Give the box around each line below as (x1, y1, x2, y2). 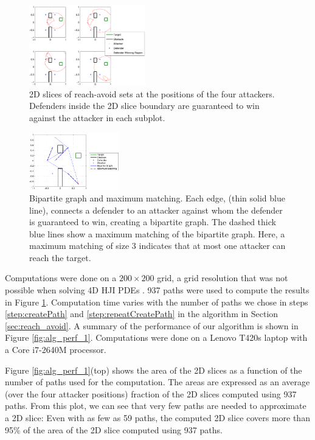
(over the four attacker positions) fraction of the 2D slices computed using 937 (5, 387, 297, 400)
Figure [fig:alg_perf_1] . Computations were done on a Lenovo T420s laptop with (5, 331, 308, 344)
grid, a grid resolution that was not (157, 271, 288, 284)
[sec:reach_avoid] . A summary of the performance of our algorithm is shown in (5, 319, 299, 332)
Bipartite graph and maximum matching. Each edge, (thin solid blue (29, 191, 285, 204)
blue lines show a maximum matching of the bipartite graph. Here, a (29, 227, 285, 240)
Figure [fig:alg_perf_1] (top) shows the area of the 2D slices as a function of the (5, 363, 302, 376)
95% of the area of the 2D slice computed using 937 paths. (5, 423, 223, 436)
